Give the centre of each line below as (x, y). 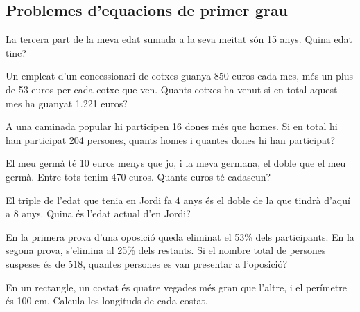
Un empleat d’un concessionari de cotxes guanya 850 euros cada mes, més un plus (180, 76)
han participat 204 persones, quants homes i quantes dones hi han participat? (171, 139)
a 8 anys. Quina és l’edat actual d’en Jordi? (98, 213)
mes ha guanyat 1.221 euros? (67, 103)
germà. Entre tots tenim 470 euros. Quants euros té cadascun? (138, 176)
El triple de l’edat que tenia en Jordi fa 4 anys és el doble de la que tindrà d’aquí (178, 200)
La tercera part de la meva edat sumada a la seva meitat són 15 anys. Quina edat (179, 39)
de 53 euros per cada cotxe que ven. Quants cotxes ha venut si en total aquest (172, 89)
